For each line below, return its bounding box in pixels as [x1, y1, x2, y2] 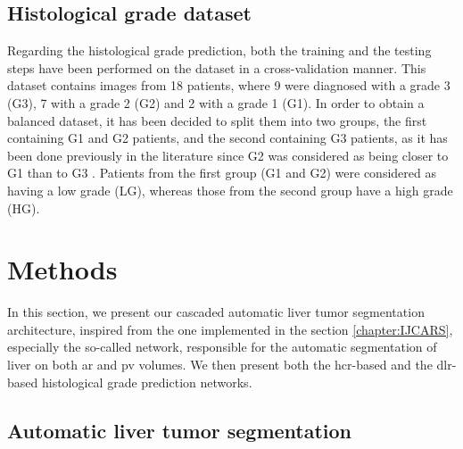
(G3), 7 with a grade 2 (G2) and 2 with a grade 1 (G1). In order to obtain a [7, 93, 425, 112]
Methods [7, 251, 118, 287]
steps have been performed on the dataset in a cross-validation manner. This [7, 58, 426, 77]
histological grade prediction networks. [41, 372, 252, 391]
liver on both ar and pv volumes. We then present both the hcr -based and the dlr [7, 355, 452, 374]
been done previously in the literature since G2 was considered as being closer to [7, 146, 449, 164]
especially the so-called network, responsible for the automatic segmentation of [7, 337, 437, 356]
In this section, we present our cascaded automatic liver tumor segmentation [7, 303, 425, 321]
